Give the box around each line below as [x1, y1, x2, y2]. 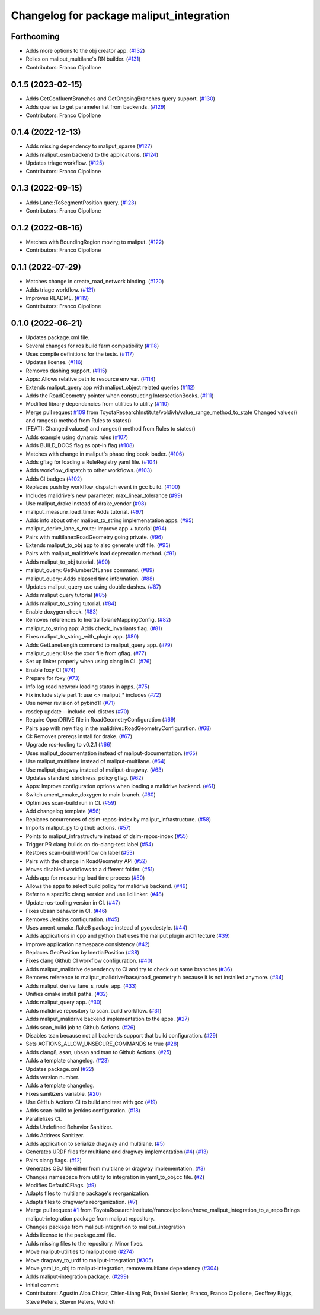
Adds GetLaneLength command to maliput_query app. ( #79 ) [25, 641, 173, 649]
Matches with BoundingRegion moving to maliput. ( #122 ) [25, 238, 164, 245]
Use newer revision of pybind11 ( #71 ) [25, 700, 116, 707]
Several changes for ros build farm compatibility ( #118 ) [25, 342, 159, 349]
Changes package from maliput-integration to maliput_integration [25, 1223, 185, 1230]
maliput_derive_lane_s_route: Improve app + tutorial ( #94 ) [25, 525, 167, 532]
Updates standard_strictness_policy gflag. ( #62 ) [25, 774, 143, 781]
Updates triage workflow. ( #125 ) [25, 159, 104, 166]
